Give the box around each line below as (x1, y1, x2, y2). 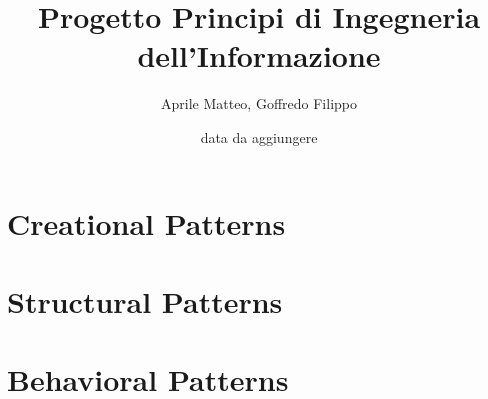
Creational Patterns (7, 202, 286, 243)
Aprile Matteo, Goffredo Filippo (160, 93, 357, 114)
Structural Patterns (7, 280, 283, 321)
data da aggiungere (200, 126, 318, 147)
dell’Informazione (137, 35, 381, 76)
